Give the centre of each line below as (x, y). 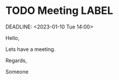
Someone (17, 71)
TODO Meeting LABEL (59, 11)
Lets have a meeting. (31, 49)
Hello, (13, 38)
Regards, (16, 60)
